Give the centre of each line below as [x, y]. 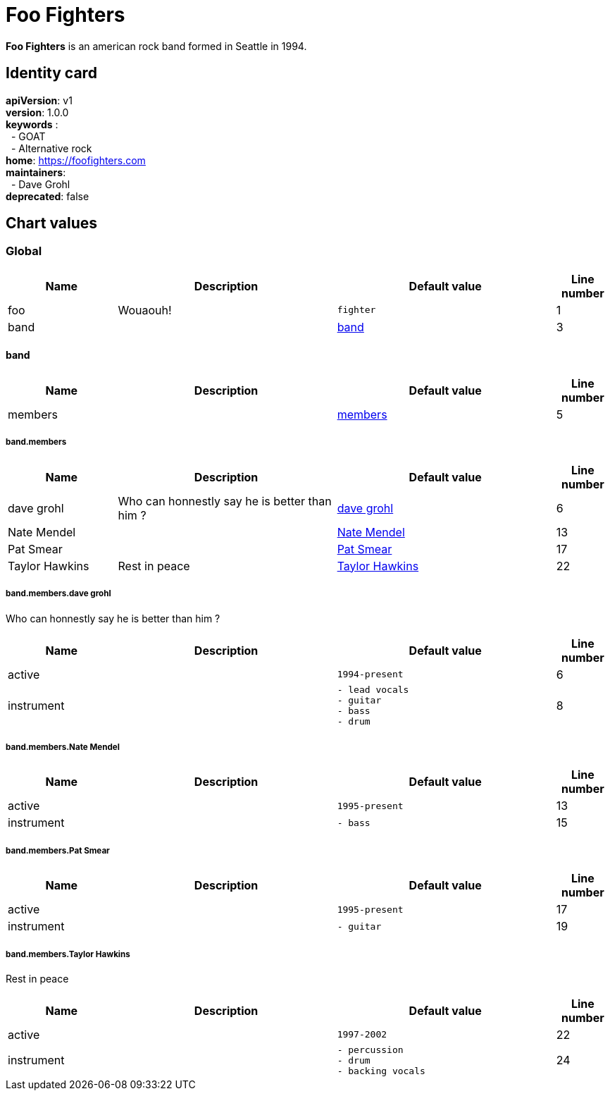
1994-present [370, 675]
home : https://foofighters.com [76, 160]
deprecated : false [48, 196]
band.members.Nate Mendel [63, 747]
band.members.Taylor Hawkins [68, 954]
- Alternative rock [51, 148]
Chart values [52, 223]
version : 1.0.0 [37, 112]
